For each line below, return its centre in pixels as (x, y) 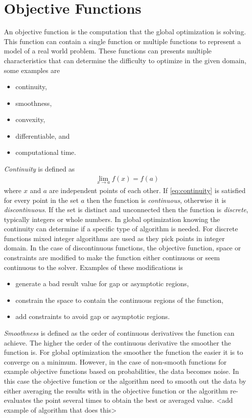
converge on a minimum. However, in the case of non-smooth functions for (115, 361)
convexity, (30, 119)
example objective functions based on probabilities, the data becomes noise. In (122, 371)
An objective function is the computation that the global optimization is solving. (125, 32)
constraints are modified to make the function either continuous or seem (112, 258)
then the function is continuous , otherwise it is (157, 200)
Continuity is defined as (39, 169)
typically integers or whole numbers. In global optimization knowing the (112, 219)
